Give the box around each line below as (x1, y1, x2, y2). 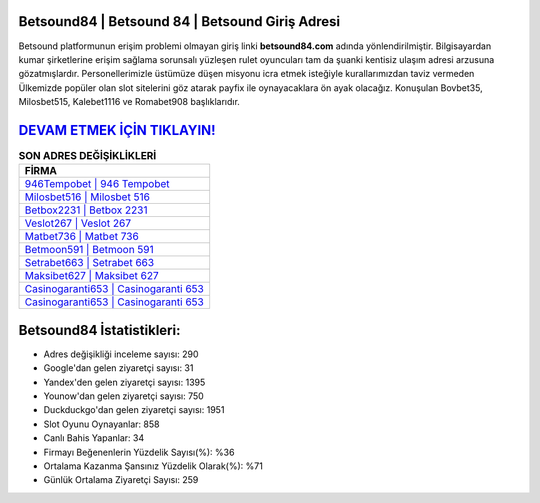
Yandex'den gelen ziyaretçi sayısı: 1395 (43, 376, 206, 388)
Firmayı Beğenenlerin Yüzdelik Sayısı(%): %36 (43, 446, 235, 458)
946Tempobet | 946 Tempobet (24, 177, 170, 191)
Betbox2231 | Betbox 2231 (24, 203, 148, 217)
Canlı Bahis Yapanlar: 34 (43, 432, 145, 444)
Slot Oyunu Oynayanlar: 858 (43, 418, 160, 430)
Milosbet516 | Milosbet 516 (24, 190, 150, 204)
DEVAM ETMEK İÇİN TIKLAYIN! (18, 121, 216, 139)
